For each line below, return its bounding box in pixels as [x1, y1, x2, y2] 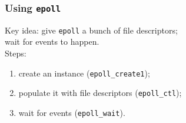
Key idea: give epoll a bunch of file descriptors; [5, 24, 178, 36]
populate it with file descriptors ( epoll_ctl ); [18, 87, 182, 99]
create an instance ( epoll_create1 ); [18, 67, 150, 79]
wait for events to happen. [5, 35, 99, 48]
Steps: [5, 47, 26, 59]
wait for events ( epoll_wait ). [18, 106, 125, 118]
